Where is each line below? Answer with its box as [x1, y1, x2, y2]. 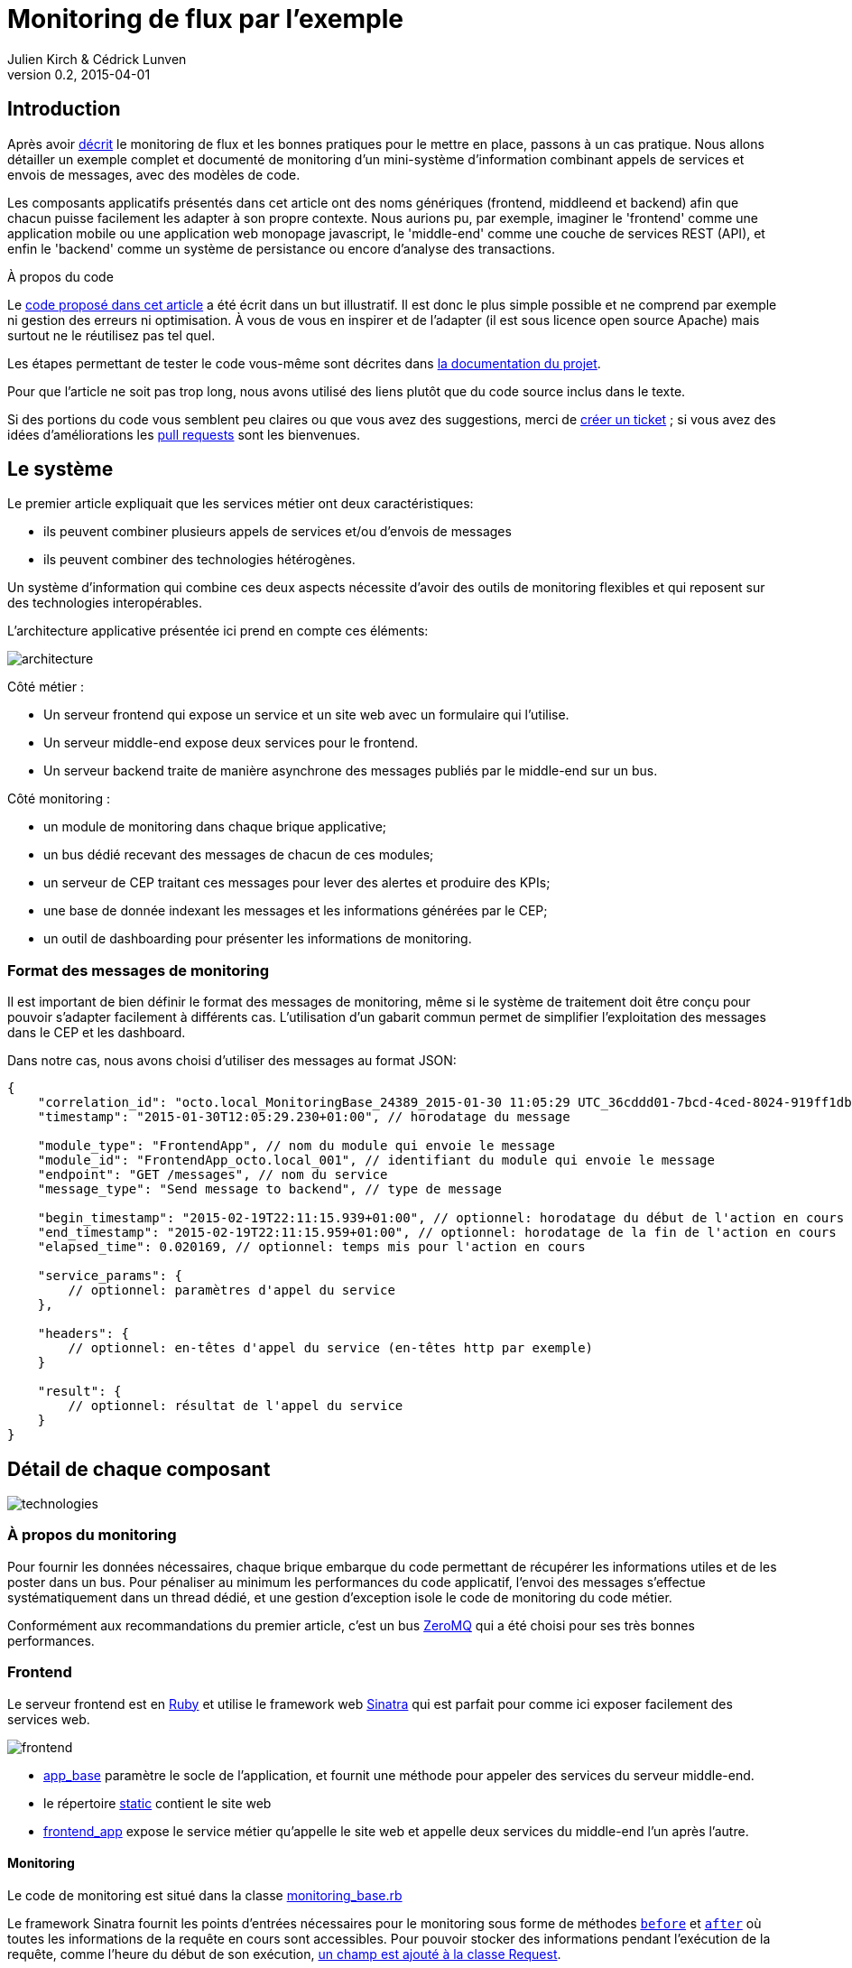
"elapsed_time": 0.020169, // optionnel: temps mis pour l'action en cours [37, 1239, 586, 1255]
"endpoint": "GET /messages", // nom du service [37, 1167, 388, 1183]
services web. [7, 1711, 90, 1727]
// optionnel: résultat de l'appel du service [68, 1398, 403, 1414]
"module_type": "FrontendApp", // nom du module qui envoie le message [37, 1138, 555, 1154]
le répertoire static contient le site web [43, 1795, 272, 1811]
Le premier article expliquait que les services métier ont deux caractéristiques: [7, 496, 474, 512]
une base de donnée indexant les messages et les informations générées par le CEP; [43, 903, 548, 919]
